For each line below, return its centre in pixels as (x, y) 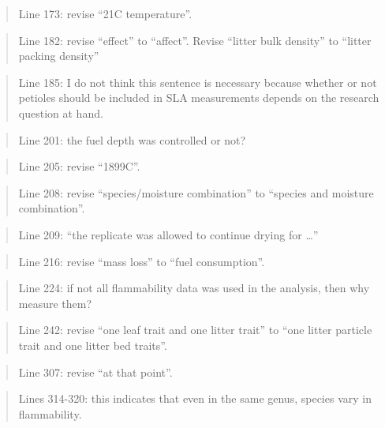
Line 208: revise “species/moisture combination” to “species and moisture (196, 192)
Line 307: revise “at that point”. (95, 372)
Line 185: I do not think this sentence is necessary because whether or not (198, 82)
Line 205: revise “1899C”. (79, 166)
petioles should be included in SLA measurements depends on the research (199, 98)
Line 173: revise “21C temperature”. (105, 13)
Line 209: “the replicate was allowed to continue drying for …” (168, 234)
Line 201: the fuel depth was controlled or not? (132, 139)
